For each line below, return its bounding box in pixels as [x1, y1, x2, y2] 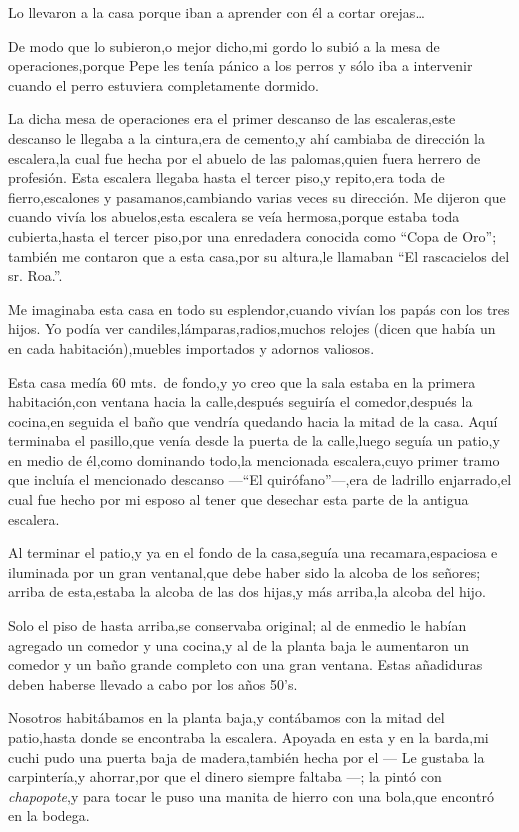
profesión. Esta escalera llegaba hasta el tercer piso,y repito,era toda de [8, 167, 445, 188]
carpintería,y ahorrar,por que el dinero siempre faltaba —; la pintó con [8, 766, 442, 787]
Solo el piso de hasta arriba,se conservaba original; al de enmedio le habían [8, 615, 467, 636]
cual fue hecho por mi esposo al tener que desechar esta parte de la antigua [8, 489, 469, 510]
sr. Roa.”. [8, 265, 63, 286]
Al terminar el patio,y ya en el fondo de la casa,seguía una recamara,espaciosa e [8, 542, 498, 563]
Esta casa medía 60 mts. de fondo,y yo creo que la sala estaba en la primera [8, 371, 476, 392]
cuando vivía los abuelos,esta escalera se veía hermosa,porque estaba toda [8, 206, 460, 227]
